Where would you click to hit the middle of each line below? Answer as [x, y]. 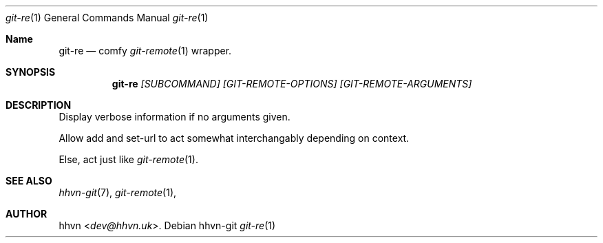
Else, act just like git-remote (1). [128, 159]
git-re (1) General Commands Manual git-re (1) [107, 18]
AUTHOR [27, 214]
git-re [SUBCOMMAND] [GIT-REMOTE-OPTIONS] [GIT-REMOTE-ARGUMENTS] [292, 84]
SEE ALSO [29, 181]
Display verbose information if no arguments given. [174, 117]
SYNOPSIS [31, 72]
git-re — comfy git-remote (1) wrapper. [145, 51]
